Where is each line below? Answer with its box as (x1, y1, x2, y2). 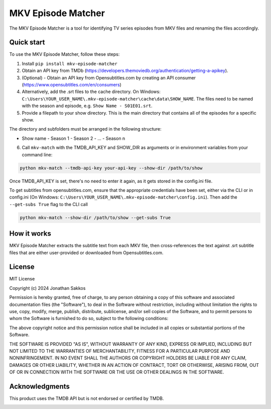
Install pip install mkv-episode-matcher (22, 60, 117, 66)
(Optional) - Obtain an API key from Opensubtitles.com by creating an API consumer (22, 74, 196, 80)
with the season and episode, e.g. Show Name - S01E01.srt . (22, 103, 153, 109)
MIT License (9, 276, 35, 282)
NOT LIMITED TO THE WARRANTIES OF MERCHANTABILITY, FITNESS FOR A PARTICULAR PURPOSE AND (9, 348, 230, 354)
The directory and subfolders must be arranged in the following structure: (9, 126, 162, 132)
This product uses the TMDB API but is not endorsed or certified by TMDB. (9, 395, 164, 401)
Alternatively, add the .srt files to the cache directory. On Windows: (22, 88, 161, 95)
